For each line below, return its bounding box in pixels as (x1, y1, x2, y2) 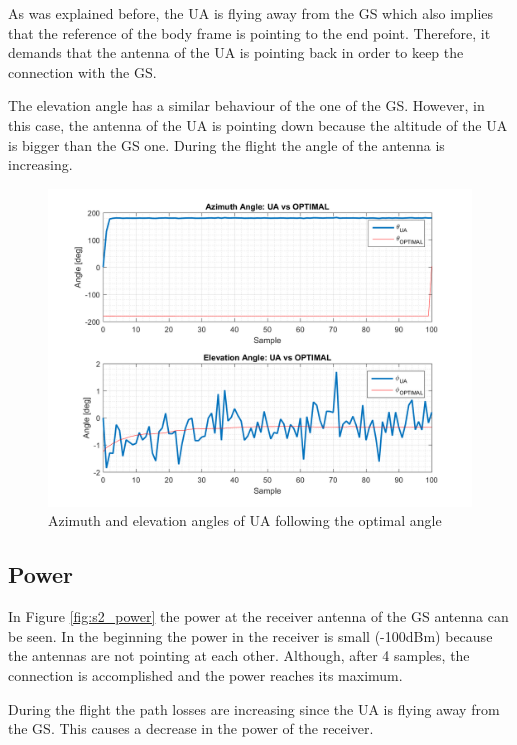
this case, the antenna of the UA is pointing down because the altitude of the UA (8, 114, 508, 135)
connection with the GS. (8, 61, 157, 82)
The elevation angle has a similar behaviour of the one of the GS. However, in (8, 95, 485, 116)
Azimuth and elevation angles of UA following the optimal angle (48, 510, 442, 531)
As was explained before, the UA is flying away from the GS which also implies (8, 3, 494, 23)
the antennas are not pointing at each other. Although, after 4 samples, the (8, 645, 470, 666)
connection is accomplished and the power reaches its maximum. (8, 664, 403, 685)
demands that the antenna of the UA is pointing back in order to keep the (8, 42, 464, 63)
